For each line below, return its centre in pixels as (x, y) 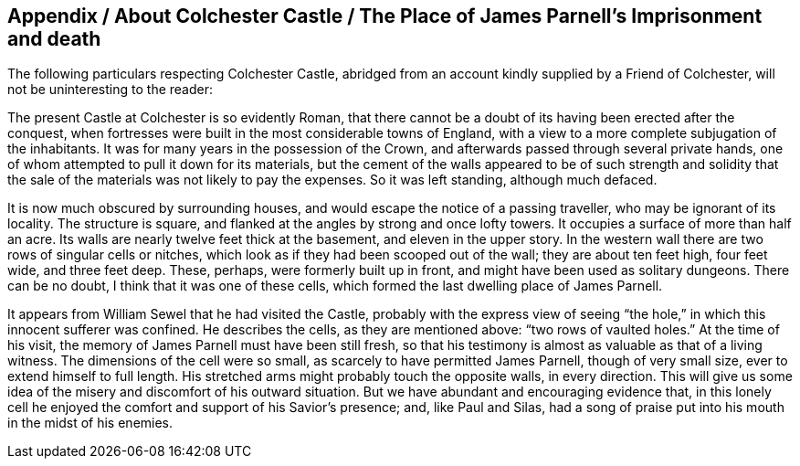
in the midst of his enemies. (90, 423)
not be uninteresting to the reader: (110, 90)
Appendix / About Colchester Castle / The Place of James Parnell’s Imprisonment (385, 16)
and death (54, 39)
